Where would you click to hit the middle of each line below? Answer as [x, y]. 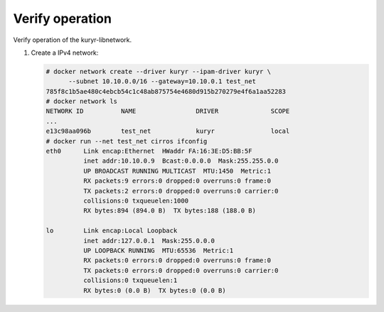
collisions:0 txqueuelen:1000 [135, 201]
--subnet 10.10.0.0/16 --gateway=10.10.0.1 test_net [162, 81]
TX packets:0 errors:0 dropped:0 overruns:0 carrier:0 [181, 270]
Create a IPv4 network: [65, 53]
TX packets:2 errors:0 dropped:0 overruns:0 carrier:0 [181, 191]
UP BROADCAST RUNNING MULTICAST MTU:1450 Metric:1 [177, 171]
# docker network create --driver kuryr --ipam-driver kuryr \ [159, 71]
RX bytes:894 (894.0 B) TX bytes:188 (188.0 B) [169, 211]
